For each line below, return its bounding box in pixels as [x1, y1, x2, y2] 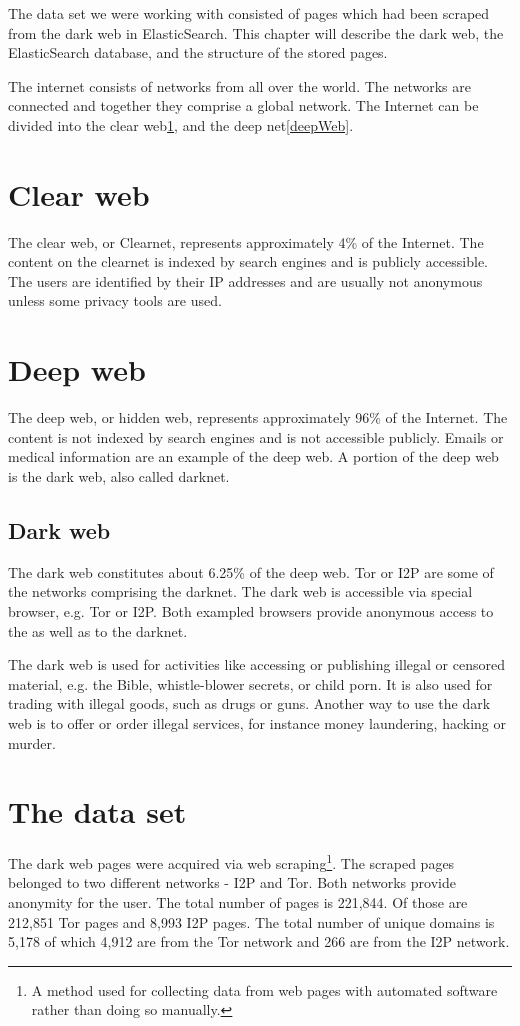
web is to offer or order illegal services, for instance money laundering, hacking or [8, 712, 506, 733]
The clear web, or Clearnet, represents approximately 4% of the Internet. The [8, 231, 484, 252]
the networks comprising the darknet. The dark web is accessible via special [8, 581, 473, 602]
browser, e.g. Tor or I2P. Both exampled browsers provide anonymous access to [8, 600, 494, 621]
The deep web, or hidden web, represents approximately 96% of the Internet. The [8, 407, 508, 428]
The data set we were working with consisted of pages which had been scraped [8, 3, 490, 23]
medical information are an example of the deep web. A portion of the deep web [8, 446, 499, 467]
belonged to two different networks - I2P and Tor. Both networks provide [8, 872, 456, 893]
